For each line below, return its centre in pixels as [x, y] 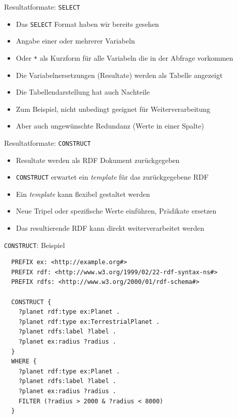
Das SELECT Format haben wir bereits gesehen [87, 24]
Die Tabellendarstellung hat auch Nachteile [83, 92]
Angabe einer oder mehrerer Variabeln [75, 41]
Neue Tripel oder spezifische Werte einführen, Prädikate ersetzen [116, 211]
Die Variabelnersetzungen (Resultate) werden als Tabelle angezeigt [119, 75]
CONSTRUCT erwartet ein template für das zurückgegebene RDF [112, 177]
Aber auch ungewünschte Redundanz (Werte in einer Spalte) [110, 126]
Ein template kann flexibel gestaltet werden [83, 194]
